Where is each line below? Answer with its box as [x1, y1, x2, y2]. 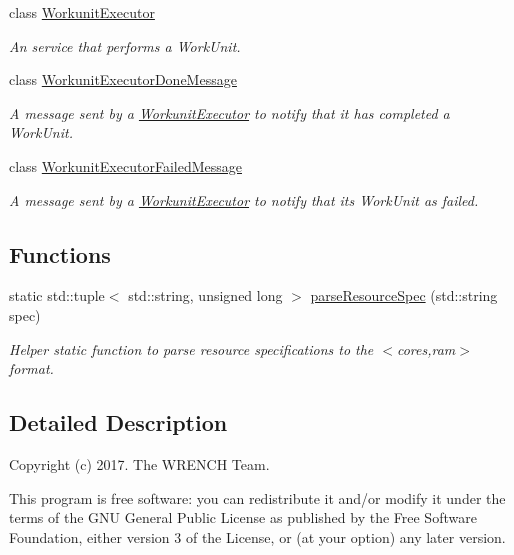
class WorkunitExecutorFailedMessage [9, 155, 242, 176]
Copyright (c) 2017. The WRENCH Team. [9, 453, 270, 474]
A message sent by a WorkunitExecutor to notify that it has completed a [9, 102, 450, 123]
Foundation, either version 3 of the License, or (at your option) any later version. [9, 526, 506, 547]
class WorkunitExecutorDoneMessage [9, 69, 237, 90]
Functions [9, 238, 111, 269]
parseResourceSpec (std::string [310, 285, 498, 306]
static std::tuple [9, 285, 105, 306]
